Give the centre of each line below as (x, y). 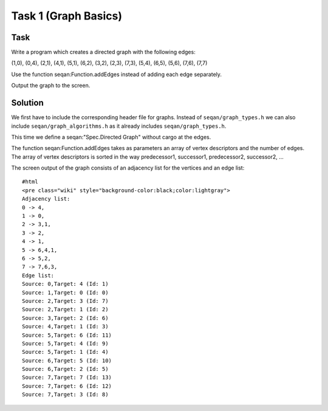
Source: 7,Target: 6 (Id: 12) (67, 386)
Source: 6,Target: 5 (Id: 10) (67, 361)
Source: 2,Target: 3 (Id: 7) (65, 301)
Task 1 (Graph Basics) (67, 16)
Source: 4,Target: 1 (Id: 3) (65, 326)
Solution (27, 103)
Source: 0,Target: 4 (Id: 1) (65, 284)
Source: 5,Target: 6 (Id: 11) (67, 335)
